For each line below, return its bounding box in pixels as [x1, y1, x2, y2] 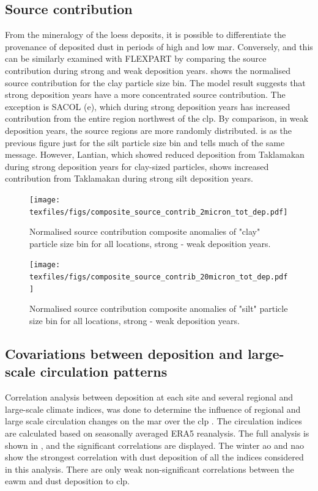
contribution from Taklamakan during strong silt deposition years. [5, 172, 253, 185]
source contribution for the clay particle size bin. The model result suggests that [5, 76, 306, 89]
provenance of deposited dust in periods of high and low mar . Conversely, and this [5, 40, 313, 53]
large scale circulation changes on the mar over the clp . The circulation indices [5, 415, 302, 427]
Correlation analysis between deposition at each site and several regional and [5, 391, 294, 404]
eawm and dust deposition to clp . [5, 474, 130, 487]
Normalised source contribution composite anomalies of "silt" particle [29, 302, 288, 315]
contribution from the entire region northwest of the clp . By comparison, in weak [5, 112, 309, 125]
